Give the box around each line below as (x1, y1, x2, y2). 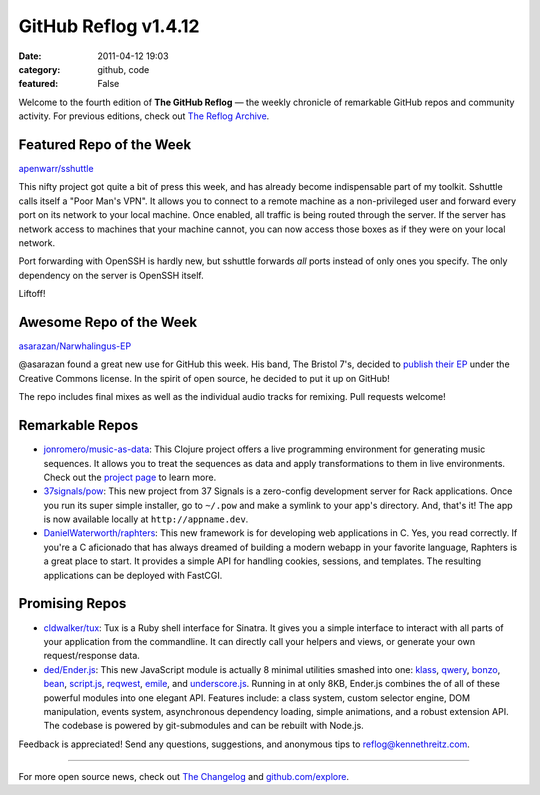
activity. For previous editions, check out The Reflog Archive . (18, 110, 270, 122)
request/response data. (43, 650, 140, 662)
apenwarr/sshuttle (18, 163, 94, 175)
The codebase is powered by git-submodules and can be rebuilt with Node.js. (43, 720, 364, 732)
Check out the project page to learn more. (43, 471, 217, 483)
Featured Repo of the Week (18, 136, 192, 153)
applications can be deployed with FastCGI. (43, 569, 223, 581)
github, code (97, 63, 150, 75)
